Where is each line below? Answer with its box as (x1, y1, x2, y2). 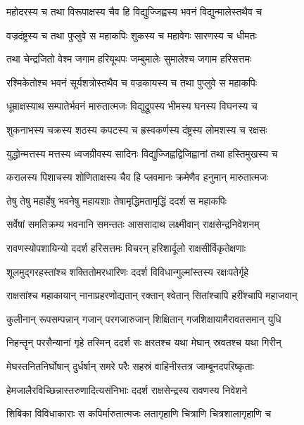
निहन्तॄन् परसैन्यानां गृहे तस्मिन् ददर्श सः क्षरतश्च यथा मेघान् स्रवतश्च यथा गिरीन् (6, 335, 281, 350)
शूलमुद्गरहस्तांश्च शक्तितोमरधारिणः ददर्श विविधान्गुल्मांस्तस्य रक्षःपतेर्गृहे (6, 264, 249, 279)
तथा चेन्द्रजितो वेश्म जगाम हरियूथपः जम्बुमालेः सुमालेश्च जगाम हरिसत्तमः (6, 51, 252, 66)
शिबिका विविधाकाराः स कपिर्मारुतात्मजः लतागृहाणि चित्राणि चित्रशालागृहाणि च (6, 406, 272, 421)
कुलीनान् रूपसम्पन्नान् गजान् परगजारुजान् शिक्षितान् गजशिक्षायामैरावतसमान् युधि (6, 311, 281, 326)
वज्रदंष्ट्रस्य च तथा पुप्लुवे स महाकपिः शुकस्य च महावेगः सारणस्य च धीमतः (6, 27, 257, 42)
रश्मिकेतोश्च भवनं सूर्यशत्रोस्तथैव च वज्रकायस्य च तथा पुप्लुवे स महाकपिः (6, 75, 258, 89)
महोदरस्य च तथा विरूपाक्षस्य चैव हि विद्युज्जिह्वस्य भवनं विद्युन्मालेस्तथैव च (6, 4, 262, 18)
